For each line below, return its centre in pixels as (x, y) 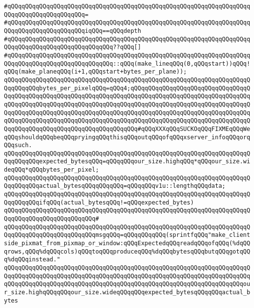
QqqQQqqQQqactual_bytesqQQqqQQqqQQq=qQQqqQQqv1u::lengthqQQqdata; (115, 186)
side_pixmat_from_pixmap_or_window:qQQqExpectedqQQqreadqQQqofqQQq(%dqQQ (127, 244)
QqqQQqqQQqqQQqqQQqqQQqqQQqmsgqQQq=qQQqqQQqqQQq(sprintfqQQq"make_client (127, 235)
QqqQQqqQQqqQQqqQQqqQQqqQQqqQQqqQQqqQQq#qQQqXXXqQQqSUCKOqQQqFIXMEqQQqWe (127, 129)
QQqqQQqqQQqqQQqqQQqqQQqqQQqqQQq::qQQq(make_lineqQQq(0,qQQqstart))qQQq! (127, 64)
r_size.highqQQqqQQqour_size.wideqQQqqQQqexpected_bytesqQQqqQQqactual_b (127, 292)
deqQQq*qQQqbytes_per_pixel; (52, 170)
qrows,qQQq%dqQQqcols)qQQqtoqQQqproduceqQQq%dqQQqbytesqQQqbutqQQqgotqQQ (127, 251)
